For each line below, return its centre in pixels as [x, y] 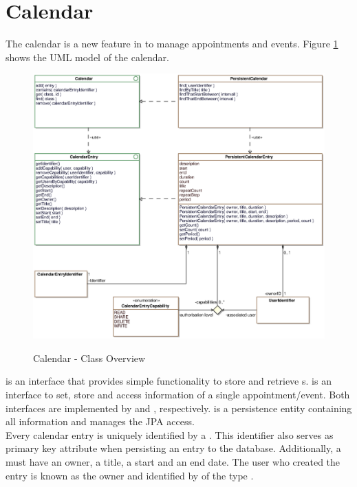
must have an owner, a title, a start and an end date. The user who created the [173, 461]
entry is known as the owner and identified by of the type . [130, 475]
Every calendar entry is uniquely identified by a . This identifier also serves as [170, 434]
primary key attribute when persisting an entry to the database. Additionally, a [173, 448]
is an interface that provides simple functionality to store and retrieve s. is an [169, 381]
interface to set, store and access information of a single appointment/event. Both [178, 394]
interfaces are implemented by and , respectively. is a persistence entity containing [179, 408]
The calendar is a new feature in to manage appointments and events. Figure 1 [172, 44]
